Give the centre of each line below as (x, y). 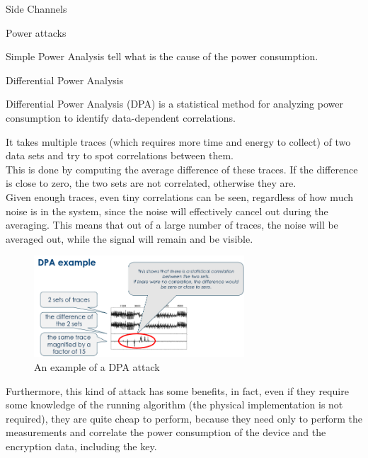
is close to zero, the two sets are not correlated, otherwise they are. (151, 183)
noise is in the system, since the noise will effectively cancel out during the (167, 211)
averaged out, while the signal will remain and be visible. (130, 238)
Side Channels (36, 8)
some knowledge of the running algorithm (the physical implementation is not (174, 405)
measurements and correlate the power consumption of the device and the (166, 432)
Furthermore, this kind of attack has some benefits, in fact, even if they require (177, 390)
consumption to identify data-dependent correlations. (121, 117)
